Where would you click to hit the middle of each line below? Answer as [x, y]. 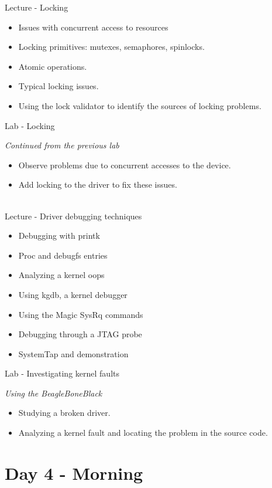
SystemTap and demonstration [73, 353]
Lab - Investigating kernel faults [62, 373]
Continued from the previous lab [62, 145]
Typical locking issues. [58, 86]
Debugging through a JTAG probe [80, 334]
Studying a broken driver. [64, 413]
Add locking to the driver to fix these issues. [98, 184]
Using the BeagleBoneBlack [54, 393]
